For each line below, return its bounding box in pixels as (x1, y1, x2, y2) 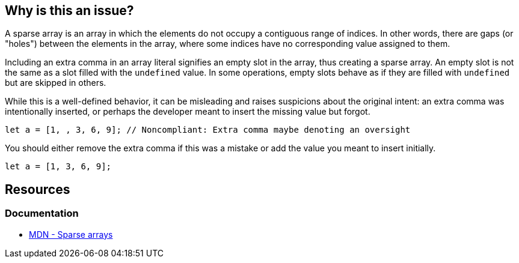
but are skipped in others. (5, 77, 106, 88)
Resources (5, 181, 70, 197)
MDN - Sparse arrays (29, 229, 113, 240)
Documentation (5, 207, 79, 220)
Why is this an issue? (5, 3, 134, 18)
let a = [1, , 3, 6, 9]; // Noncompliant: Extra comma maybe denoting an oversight (5, 125, 411, 135)
